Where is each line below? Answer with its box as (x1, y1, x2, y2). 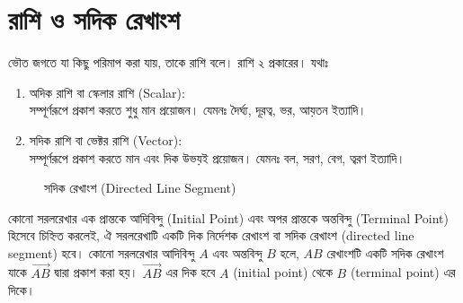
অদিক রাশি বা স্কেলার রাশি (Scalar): (29, 82, 185, 101)
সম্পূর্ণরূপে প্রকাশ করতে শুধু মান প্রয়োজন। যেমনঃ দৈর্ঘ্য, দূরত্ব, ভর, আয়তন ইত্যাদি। (29, 100, 367, 119)
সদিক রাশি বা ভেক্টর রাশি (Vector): (29, 130, 183, 149)
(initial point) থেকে (233, 263, 333, 281)
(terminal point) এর (350, 263, 456, 281)
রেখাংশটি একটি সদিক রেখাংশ (326, 243, 444, 262)
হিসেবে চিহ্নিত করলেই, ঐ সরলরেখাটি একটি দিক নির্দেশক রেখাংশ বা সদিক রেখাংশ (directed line (8, 226, 414, 245)
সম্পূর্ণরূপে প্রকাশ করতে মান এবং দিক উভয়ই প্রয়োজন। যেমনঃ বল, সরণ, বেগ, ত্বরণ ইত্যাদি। (29, 148, 405, 167)
